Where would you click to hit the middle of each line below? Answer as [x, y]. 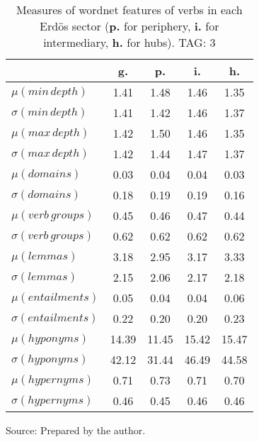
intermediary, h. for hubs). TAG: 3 [129, 42]
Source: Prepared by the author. [76, 430]
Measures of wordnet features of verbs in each [129, 10]
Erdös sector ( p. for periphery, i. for [129, 26]
